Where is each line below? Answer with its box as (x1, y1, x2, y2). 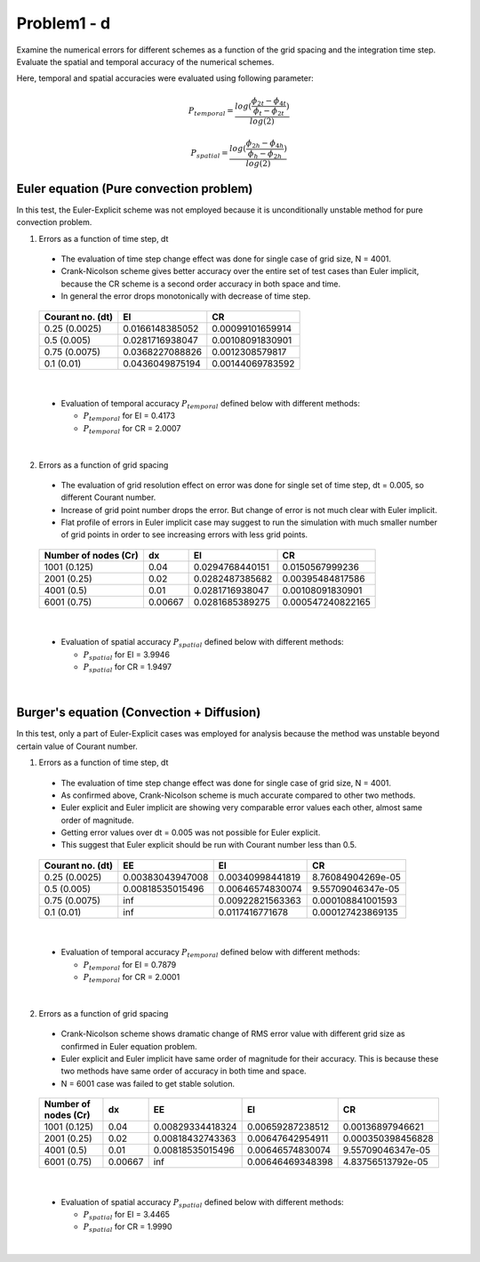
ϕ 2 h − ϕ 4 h (245, 138, 284, 150)
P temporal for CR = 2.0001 (83, 972, 180, 985)
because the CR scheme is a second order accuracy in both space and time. (60, 278, 341, 289)
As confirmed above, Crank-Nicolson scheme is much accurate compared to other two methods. (60, 790, 416, 800)
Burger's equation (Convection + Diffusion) (16, 705, 261, 720)
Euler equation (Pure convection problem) (16, 181, 253, 196)
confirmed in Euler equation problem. (60, 1041, 197, 1051)
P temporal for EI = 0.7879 (83, 959, 177, 972)
